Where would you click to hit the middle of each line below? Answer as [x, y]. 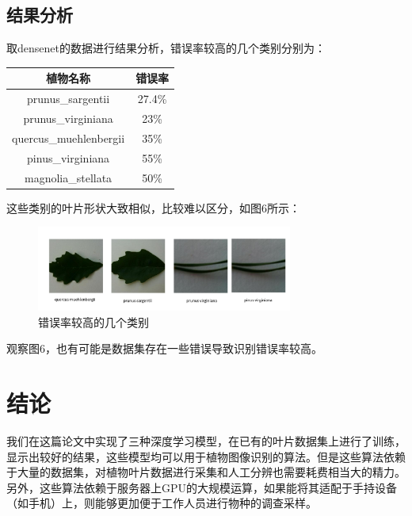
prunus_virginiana [68, 118]
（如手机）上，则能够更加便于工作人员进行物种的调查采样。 [162, 503]
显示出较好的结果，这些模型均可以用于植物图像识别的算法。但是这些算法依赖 [206, 456]
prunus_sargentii [69, 99]
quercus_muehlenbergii [69, 138]
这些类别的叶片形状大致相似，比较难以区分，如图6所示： [153, 207]
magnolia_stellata [68, 177]
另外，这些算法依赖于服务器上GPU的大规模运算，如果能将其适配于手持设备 [202, 487]
